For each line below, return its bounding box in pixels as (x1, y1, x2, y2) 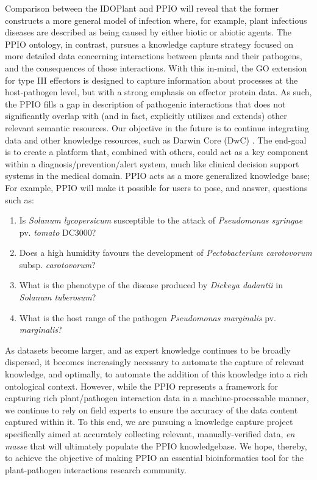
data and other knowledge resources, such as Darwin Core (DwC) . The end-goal (5, 133, 307, 146)
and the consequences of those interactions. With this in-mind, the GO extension (5, 61, 307, 74)
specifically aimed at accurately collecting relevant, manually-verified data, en (5, 427, 295, 440)
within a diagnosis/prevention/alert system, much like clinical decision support (5, 157, 299, 170)
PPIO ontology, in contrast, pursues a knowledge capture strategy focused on (5, 37, 294, 50)
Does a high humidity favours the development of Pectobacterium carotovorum (19, 246, 312, 259)
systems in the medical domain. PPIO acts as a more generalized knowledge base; (5, 169, 310, 182)
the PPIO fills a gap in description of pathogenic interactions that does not (5, 97, 286, 110)
